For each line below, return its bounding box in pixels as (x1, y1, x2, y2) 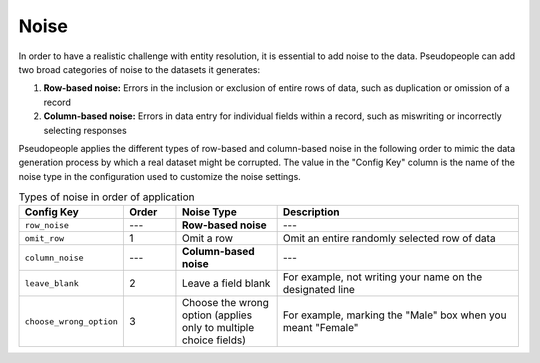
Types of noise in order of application (18, 190, 195, 204)
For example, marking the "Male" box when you (282, 308, 507, 322)
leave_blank (24, 278, 79, 289)
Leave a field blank (181, 276, 271, 290)
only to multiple (181, 321, 255, 335)
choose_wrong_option (24, 316, 119, 327)
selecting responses (43, 124, 127, 136)
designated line (282, 283, 355, 297)
